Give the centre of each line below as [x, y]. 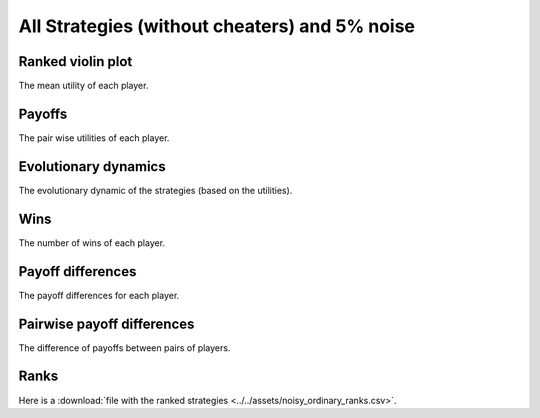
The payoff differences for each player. [99, 295]
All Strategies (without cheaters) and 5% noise [216, 26]
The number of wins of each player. [91, 242]
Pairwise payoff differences [106, 323]
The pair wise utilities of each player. [94, 137]
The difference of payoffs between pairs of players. [124, 347]
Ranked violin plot [75, 61]
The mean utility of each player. [83, 86]
